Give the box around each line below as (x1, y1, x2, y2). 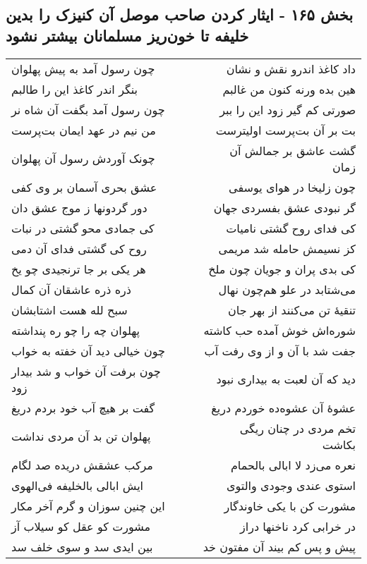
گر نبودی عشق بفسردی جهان (213, 199, 356, 216)
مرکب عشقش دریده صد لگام (11, 456, 153, 473)
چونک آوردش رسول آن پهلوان (11, 150, 155, 167)
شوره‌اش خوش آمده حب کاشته (203, 321, 356, 338)
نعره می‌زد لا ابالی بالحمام (230, 456, 356, 473)
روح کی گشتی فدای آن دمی (11, 240, 147, 257)
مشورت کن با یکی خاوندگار (224, 497, 356, 514)
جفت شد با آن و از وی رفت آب (204, 342, 356, 359)
